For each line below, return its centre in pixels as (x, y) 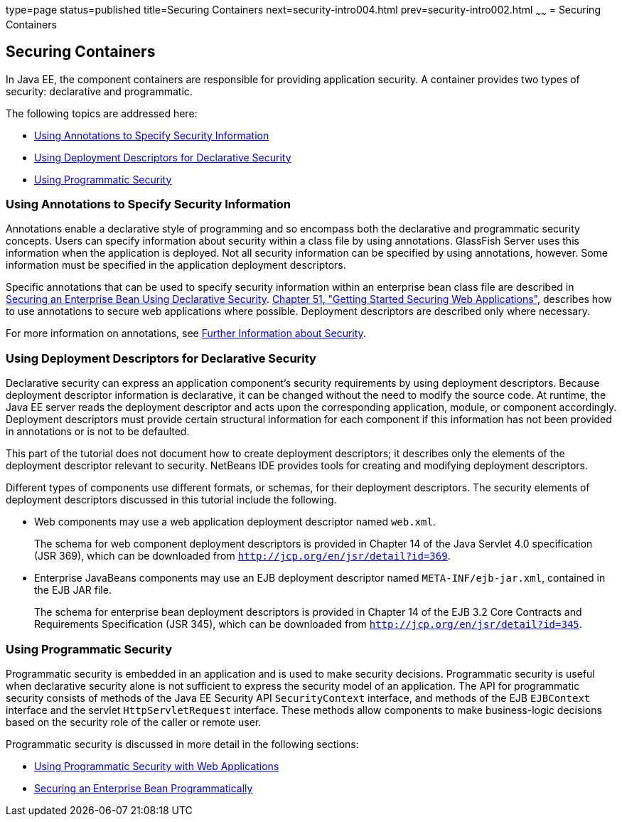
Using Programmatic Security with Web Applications (157, 766)
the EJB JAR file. (73, 590)
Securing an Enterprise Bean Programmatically (144, 788)
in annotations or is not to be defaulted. (98, 432)
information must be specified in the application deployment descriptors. (176, 265)
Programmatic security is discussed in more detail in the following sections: (182, 744)
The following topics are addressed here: (102, 113)
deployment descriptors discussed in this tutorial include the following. (171, 500)
